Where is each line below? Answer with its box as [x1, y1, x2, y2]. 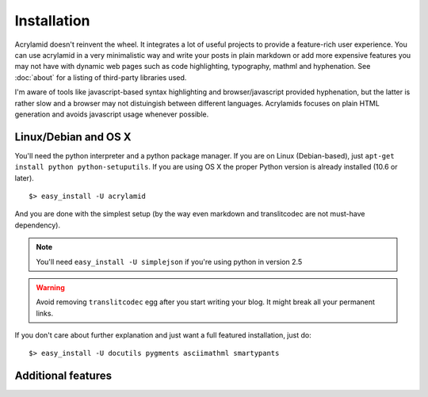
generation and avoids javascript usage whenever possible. [14, 109, 209, 119]
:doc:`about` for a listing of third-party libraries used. [14, 72, 187, 82]
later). [14, 173, 35, 182]
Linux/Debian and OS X [14, 130, 132, 143]
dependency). [14, 220, 61, 230]
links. [36, 308, 54, 318]
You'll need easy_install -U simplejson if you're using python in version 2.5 [36, 257, 303, 266]
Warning [36, 282, 65, 292]
